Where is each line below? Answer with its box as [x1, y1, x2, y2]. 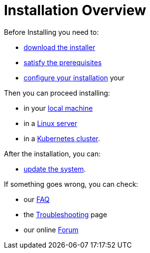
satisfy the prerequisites [24, 58, 102, 67]
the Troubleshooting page [24, 210, 107, 219]
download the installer [24, 43, 95, 51]
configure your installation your [24, 73, 125, 82]
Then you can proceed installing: [4, 88, 110, 97]
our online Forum [24, 225, 79, 234]
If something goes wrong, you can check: [4, 179, 138, 188]
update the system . [24, 164, 86, 173]
